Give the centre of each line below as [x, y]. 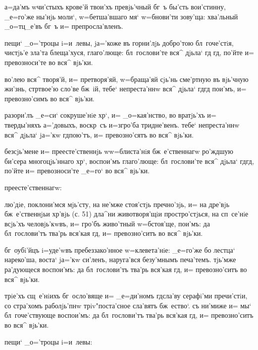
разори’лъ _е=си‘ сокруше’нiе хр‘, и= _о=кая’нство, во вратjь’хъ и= [110, 115]
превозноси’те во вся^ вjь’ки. [49, 62]
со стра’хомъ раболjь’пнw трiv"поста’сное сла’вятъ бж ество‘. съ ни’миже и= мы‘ [128, 305]
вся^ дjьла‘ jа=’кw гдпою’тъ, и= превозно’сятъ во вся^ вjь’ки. [99, 134]
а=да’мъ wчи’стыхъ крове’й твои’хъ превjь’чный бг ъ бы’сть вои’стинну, [115, 6]
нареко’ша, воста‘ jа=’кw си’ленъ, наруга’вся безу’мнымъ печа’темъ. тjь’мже [120, 259]
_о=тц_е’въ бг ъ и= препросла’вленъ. [64, 26]
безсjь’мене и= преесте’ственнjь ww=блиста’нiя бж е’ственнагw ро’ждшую [119, 151]
